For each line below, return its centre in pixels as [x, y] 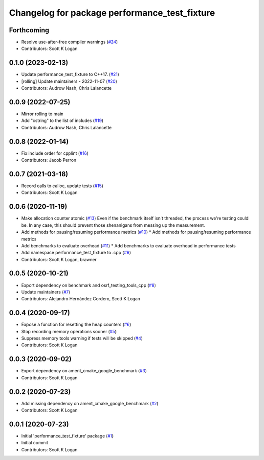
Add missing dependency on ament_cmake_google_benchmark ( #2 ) [90, 403]
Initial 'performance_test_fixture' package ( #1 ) [67, 436]
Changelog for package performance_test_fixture [112, 13]
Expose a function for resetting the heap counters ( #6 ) [76, 325]
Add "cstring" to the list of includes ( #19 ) [62, 121]
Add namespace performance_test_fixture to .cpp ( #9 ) [76, 253]
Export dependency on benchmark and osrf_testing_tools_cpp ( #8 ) [89, 285]
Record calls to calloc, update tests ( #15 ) [62, 186]
